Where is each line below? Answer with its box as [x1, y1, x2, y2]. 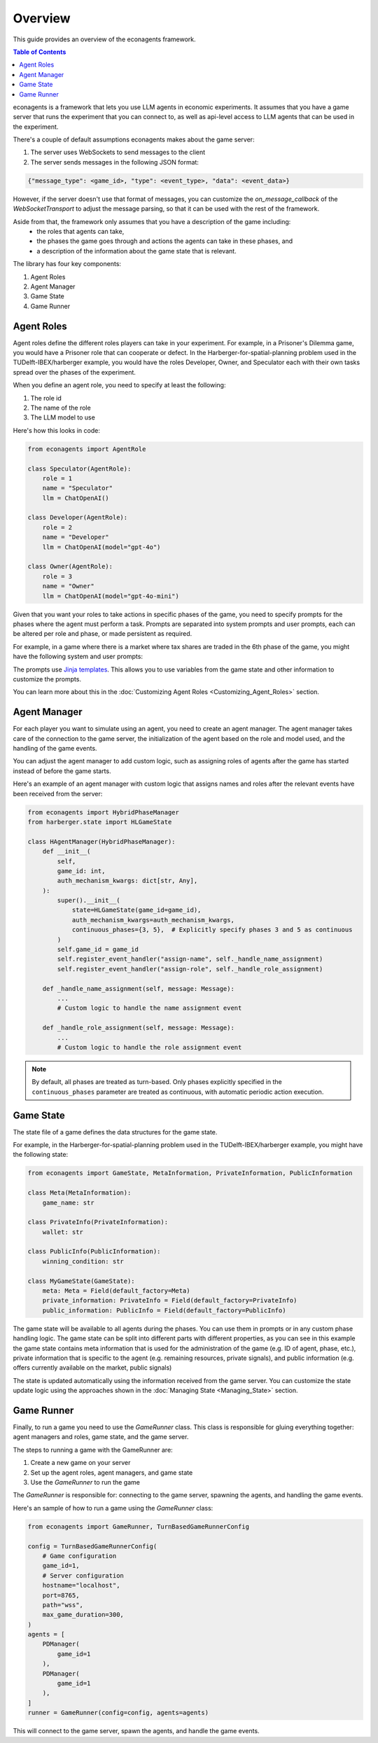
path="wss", [42, 1601, 84, 1609]
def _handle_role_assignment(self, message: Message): [42, 1024, 234, 1032]
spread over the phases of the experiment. [13, 368, 136, 376]
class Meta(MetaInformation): [27, 1189, 132, 1197]
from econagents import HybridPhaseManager [27, 808, 180, 816]
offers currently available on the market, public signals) [13, 1363, 172, 1372]
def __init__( [42, 847, 91, 856]
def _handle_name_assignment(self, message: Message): [42, 985, 234, 992]
